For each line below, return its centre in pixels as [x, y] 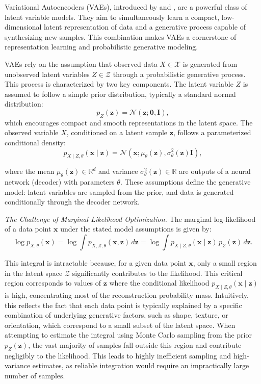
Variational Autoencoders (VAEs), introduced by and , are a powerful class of [126, 7]
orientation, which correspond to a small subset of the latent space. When [120, 325]
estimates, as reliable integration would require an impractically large [141, 365]
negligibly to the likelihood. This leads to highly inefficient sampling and [118, 355]
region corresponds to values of [53, 283]
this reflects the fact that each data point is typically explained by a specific [123, 305]
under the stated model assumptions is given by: [136, 229]
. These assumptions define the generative [185, 182]
